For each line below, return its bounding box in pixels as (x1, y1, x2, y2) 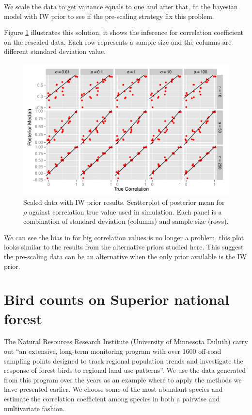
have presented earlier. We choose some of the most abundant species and (4, 384, 223, 394)
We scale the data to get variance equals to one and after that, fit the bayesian (4, 1, 238, 11)
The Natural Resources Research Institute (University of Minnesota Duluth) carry (4, 336, 248, 347)
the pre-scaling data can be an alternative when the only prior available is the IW (4, 251, 247, 261)
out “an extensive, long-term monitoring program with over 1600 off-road (4, 346, 221, 356)
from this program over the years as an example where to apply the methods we (4, 374, 242, 384)
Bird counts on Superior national (4, 289, 229, 309)
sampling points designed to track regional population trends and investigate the (4, 355, 243, 365)
